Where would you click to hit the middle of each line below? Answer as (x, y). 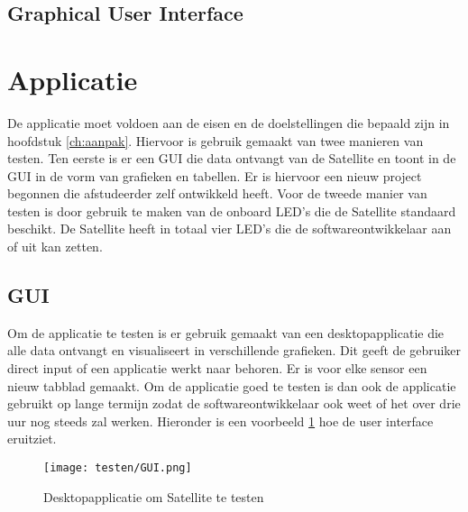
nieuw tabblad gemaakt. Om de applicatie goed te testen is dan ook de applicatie (232, 385)
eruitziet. (32, 439)
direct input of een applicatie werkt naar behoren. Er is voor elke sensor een (217, 368)
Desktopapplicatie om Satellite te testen (154, 496)
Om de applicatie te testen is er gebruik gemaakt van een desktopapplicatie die (226, 332)
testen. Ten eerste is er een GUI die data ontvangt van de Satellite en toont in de (232, 158)
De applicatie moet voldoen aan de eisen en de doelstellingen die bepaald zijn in (229, 122)
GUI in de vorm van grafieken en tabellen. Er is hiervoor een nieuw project (215, 175)
